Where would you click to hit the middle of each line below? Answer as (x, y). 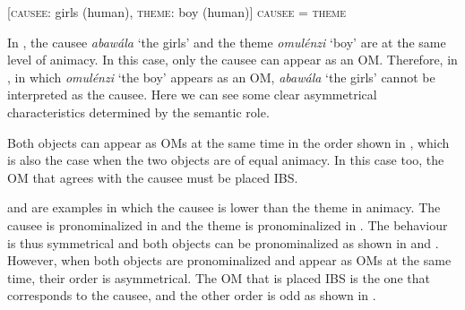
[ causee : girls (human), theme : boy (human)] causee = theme (177, 12)
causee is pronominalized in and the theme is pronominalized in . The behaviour (228, 224)
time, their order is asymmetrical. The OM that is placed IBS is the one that (219, 277)
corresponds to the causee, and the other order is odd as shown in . (192, 295)
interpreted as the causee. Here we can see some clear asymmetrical (192, 95)
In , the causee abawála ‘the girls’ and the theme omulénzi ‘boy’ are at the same (227, 42)
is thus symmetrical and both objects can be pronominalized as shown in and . (223, 242)
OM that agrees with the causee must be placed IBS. (153, 177)
